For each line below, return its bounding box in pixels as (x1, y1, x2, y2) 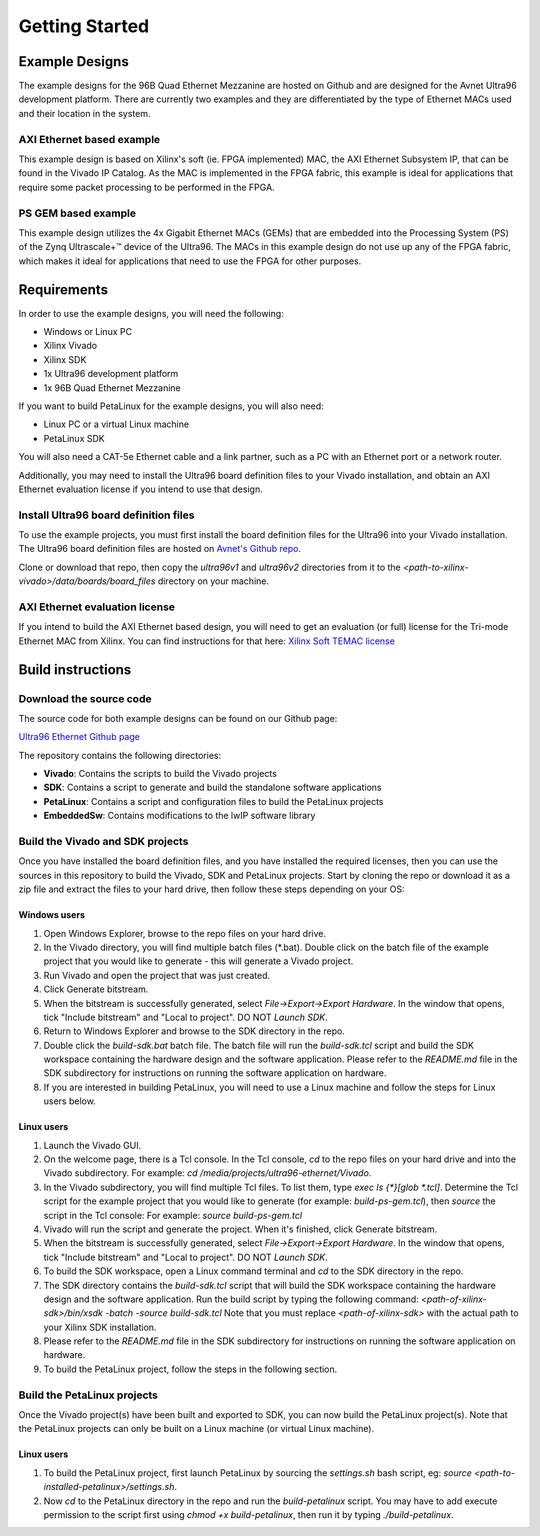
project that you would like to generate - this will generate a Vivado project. (43, 955, 354, 967)
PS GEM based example (18, 206, 137, 220)
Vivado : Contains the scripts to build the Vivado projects (43, 768, 277, 780)
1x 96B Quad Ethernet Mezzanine (43, 381, 181, 394)
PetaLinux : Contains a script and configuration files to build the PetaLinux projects (43, 795, 384, 807)
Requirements (18, 281, 109, 298)
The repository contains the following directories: (18, 749, 222, 761)
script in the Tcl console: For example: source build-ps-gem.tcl (43, 1209, 303, 1221)
